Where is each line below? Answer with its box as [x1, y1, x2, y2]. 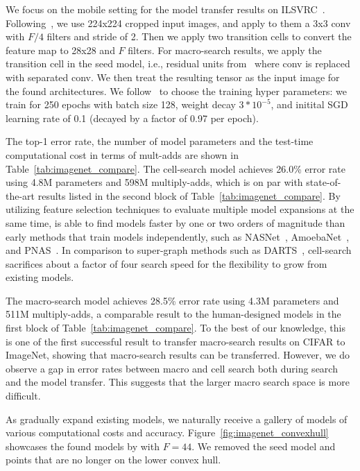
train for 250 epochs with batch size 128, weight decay [6, 97, 236, 112]
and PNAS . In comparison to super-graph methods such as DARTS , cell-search [6, 243, 352, 257]
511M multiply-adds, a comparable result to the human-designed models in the [6, 307, 341, 321]
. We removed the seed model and [191, 438, 336, 453]
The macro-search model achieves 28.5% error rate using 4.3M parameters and [6, 293, 339, 307]
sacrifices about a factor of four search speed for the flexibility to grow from [6, 256, 327, 271]
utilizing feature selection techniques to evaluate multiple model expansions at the [6, 202, 354, 216]
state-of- [306, 175, 341, 189]
